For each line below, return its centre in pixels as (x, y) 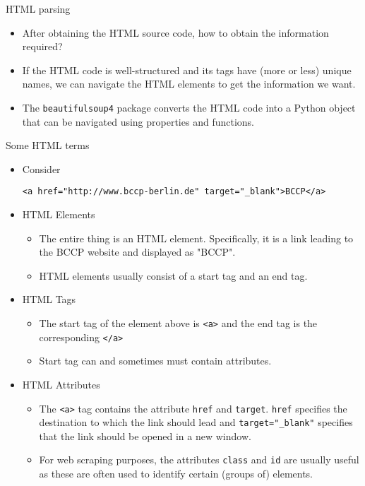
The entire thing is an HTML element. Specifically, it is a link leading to (196, 238)
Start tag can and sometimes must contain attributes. (155, 361)
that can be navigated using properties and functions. (138, 121)
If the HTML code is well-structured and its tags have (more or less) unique (187, 70)
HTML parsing (38, 8)
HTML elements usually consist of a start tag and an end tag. (173, 275)
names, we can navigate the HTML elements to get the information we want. (189, 84)
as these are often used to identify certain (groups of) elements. (176, 474)
